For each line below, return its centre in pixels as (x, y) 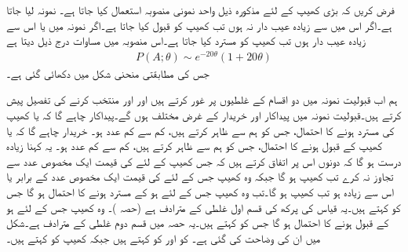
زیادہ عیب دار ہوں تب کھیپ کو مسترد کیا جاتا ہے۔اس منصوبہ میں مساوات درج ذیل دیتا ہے (186, 40)
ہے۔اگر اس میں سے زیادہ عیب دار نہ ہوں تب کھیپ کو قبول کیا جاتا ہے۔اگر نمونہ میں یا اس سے (199, 25)
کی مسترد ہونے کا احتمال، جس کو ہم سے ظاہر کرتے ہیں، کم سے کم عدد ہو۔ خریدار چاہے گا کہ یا (200, 130)
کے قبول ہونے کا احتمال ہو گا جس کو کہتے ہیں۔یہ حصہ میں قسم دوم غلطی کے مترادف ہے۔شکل (198, 223)
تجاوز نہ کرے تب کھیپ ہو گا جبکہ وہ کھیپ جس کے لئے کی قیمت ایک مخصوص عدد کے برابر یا (200, 176)
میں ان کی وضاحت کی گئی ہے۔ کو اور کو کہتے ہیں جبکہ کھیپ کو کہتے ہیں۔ (164, 237)
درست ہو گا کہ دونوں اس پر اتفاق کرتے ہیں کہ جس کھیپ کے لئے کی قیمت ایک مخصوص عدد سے (204, 161)
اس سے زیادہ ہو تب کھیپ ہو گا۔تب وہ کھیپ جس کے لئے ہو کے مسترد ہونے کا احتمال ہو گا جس (200, 192)
